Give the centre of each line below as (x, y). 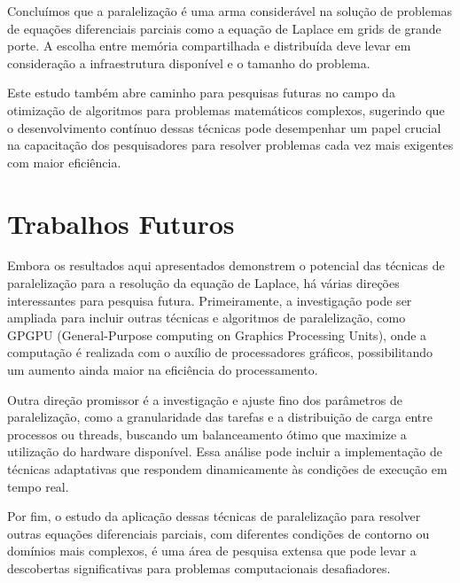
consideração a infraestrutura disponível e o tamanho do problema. (189, 62)
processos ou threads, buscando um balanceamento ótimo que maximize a (207, 434)
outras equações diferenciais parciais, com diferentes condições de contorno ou (218, 533)
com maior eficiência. (64, 162)
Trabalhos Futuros (121, 223)
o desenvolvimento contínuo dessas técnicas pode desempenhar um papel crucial (224, 127)
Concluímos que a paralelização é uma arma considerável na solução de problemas (230, 11)
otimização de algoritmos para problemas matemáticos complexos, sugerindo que (226, 109)
